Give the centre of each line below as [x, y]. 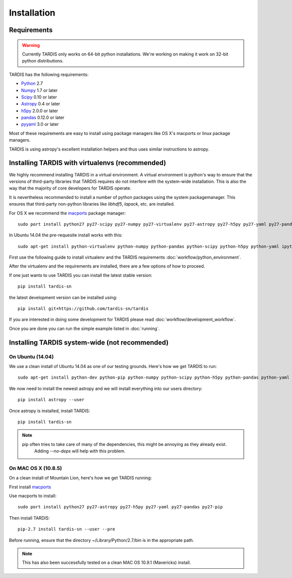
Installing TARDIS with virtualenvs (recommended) [88, 163]
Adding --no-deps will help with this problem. [80, 451]
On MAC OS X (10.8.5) [36, 468]
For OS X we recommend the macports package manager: [67, 213]
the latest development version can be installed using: [63, 297]
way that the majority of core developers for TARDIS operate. [70, 188]
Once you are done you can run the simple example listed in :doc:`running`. [84, 328]
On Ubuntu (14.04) [31, 357]
